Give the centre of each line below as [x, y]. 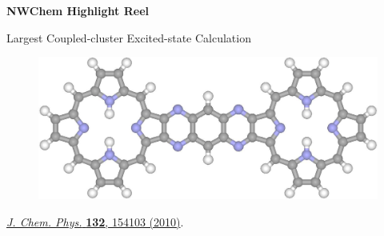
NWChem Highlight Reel [78, 10]
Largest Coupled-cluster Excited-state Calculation [129, 37]
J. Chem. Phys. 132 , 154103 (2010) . [95, 221]
